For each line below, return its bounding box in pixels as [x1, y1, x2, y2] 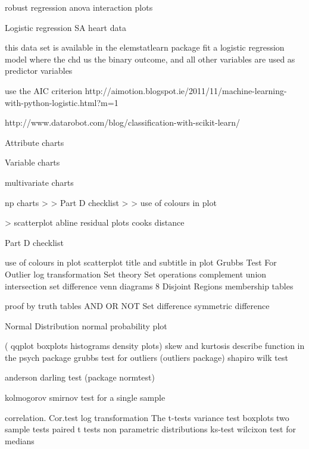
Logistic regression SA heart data [5, 21, 126, 33]
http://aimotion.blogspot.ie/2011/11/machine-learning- [85, 84, 287, 96]
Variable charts [5, 156, 60, 169]
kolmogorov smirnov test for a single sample [5, 391, 166, 404]
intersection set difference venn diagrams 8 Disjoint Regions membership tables [5, 279, 294, 292]
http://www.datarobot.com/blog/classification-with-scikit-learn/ [5, 116, 241, 129]
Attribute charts [5, 136, 64, 148]
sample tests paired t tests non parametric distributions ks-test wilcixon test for [5, 423, 296, 435]
